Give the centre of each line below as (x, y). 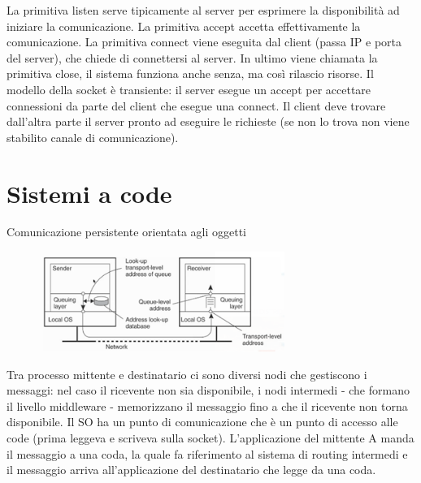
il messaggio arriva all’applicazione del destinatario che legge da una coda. (191, 470)
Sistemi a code (89, 193)
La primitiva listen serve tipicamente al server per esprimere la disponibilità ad (203, 10)
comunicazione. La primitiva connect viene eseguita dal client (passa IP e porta (204, 42)
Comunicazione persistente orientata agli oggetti (126, 232)
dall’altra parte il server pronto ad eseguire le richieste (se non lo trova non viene (208, 121)
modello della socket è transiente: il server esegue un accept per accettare (189, 89)
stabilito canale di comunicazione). (93, 137)
